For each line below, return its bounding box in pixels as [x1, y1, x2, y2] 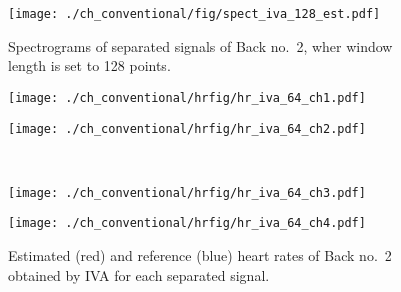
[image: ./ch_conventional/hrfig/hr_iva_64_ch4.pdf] [8, 216, 366, 231]
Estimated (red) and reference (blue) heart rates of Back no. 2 [8, 245, 392, 266]
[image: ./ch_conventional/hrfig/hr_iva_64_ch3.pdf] [8, 185, 366, 200]
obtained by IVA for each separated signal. [8, 264, 270, 285]
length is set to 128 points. [8, 55, 171, 76]
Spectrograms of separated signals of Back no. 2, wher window [8, 35, 393, 56]
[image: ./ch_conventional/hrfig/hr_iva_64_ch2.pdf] [8, 121, 366, 136]
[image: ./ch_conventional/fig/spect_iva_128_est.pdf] [8, 7, 381, 21]
